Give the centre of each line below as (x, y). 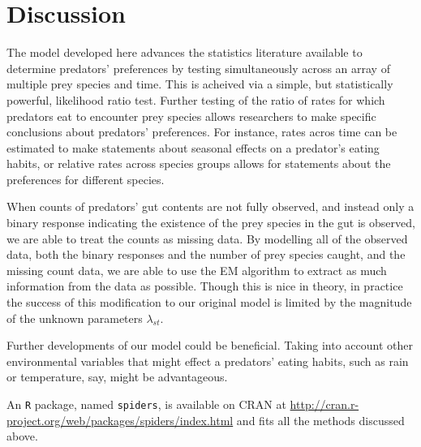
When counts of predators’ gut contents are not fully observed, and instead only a (210, 206)
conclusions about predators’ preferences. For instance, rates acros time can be (202, 132)
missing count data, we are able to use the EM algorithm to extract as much (197, 270)
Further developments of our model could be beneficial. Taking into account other (210, 345)
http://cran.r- (324, 404)
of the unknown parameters (75, 318)
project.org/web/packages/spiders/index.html (120, 420)
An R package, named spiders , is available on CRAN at (146, 404)
